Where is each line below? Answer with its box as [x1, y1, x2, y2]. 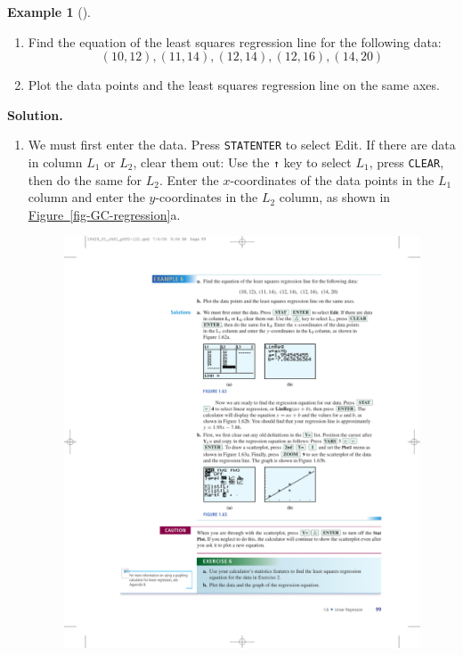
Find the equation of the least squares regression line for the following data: [28, 32, 442, 51]
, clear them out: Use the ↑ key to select [133, 153, 352, 172]
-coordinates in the [155, 188, 258, 206]
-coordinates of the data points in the [230, 170, 435, 189]
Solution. [7, 105, 63, 124]
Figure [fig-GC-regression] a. [28, 205, 181, 223]
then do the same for [28, 170, 142, 189]
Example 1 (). [7, 3, 91, 20]
